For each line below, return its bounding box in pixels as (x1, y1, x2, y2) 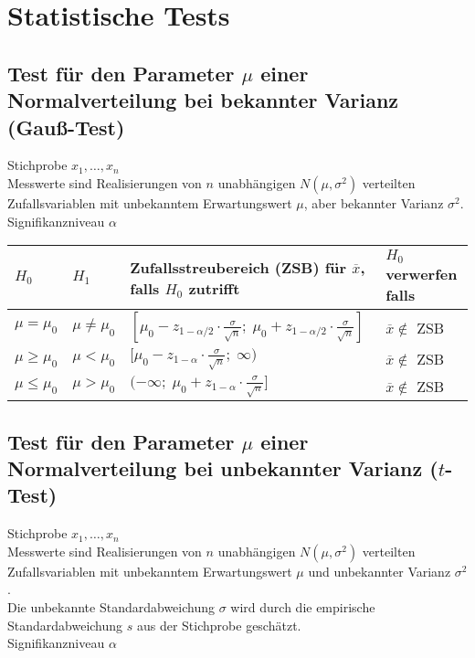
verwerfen (385, 263, 458, 285)
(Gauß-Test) (7, 112, 125, 141)
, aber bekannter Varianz (303, 193, 444, 212)
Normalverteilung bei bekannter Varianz (7, 86, 399, 114)
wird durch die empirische (230, 597, 375, 616)
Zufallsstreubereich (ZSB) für (130, 256, 347, 278)
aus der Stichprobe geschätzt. (136, 615, 301, 634)
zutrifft (188, 277, 240, 299)
